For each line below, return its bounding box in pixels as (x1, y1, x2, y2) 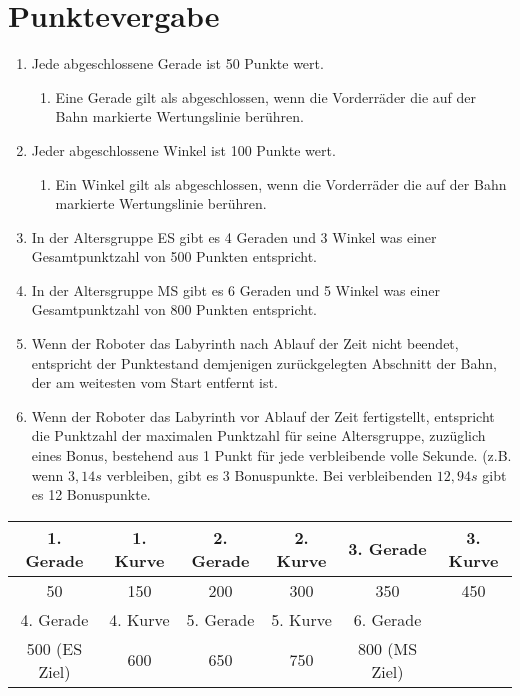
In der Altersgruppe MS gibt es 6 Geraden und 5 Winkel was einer (31, 279, 440, 300)
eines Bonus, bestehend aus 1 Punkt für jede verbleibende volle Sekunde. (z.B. (31, 445, 512, 466)
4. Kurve (109, 607, 170, 631)
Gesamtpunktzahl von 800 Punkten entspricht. (31, 299, 317, 320)
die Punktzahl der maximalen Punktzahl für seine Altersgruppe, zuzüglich (31, 425, 486, 446)
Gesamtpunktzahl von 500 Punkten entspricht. (31, 246, 317, 267)
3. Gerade (348, 537, 427, 561)
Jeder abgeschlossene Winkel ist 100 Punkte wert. (31, 139, 336, 160)
